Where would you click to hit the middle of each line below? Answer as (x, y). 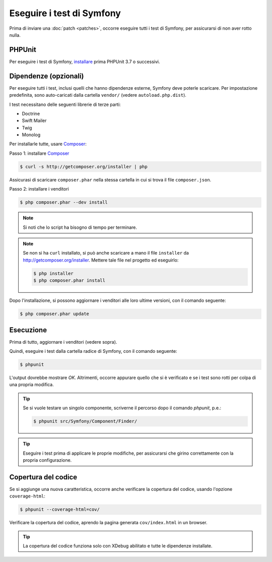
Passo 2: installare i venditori (39, 189)
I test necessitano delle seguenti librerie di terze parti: (65, 104)
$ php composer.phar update (54, 314)
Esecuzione (28, 330)
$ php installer (54, 273)
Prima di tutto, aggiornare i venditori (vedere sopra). (63, 342)
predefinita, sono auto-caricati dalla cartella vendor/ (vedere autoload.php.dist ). (98, 95)
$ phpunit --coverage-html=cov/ (60, 510)
